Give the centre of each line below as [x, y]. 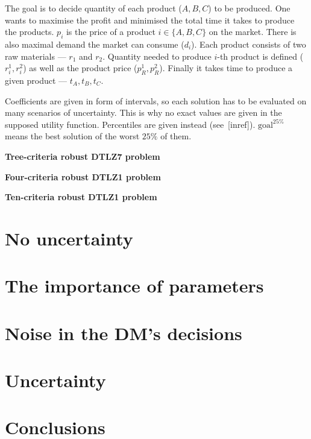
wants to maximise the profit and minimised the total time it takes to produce [150, 20]
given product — [36, 80]
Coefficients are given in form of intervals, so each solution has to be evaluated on [156, 100]
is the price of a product [111, 32]
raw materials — [36, 56]
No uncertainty [69, 238]
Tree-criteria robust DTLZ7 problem [83, 156]
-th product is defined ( [260, 56]
